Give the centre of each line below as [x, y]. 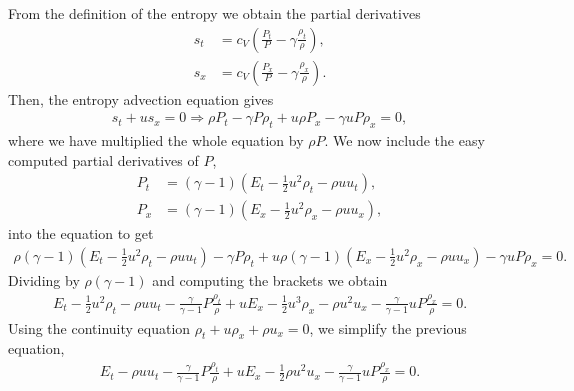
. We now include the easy [404, 140]
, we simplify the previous [388, 327]
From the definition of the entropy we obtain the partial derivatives [214, 13]
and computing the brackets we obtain [270, 279]
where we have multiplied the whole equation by [156, 140]
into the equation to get [81, 233]
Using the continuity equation [99, 327]
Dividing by [44, 279]
